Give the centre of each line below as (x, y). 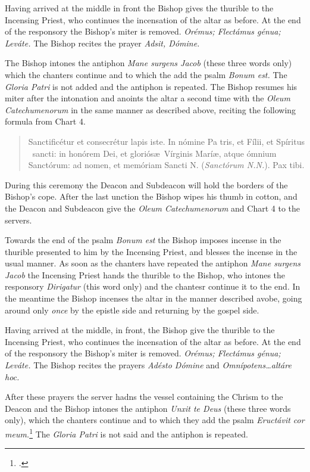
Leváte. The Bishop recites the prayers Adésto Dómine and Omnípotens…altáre (148, 365)
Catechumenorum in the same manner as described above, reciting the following (151, 109)
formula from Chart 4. (45, 121)
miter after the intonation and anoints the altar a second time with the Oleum (148, 98)
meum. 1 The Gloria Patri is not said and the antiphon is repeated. (126, 433)
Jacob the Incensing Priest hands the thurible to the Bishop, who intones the (145, 274)
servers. (18, 220)
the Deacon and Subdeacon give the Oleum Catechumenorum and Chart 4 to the (153, 208)
